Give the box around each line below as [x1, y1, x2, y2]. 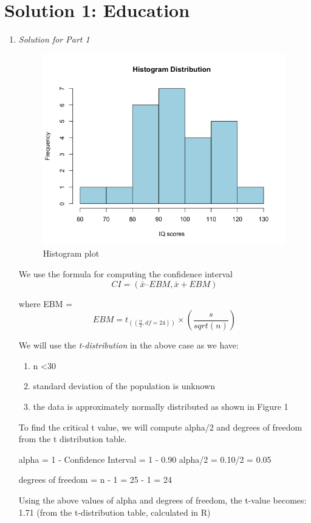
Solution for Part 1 [18, 33, 90, 46]
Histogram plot [43, 247, 100, 260]
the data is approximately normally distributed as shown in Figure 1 [33, 400, 289, 412]
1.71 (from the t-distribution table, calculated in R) [18, 505, 211, 518]
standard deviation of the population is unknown [33, 379, 215, 392]
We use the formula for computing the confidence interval [18, 267, 233, 280]
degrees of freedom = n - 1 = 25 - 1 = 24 [18, 473, 172, 486]
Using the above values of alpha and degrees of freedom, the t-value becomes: [18, 493, 307, 506]
